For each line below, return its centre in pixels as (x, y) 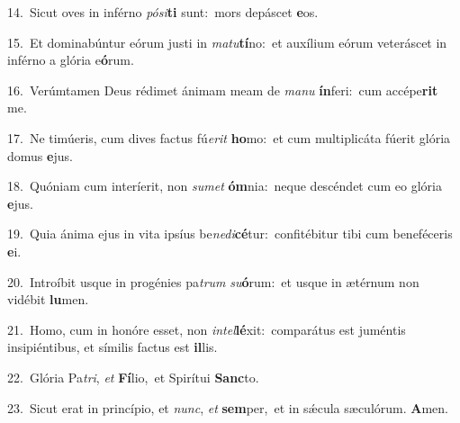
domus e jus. (40, 155)
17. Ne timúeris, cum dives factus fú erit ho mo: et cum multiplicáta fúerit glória (229, 137)
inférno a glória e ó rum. (71, 60)
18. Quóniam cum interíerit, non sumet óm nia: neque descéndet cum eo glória (225, 186)
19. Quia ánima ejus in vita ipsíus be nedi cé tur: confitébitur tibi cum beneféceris (230, 234)
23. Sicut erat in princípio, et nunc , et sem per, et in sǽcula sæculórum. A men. (228, 407)
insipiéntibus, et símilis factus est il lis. (113, 347)
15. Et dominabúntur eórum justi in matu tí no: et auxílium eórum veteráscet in (227, 42)
